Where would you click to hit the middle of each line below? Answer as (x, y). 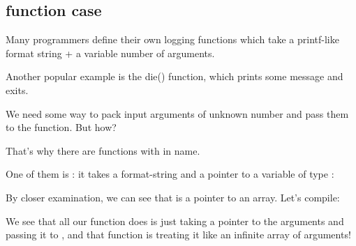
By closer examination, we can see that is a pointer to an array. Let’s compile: (173, 197)
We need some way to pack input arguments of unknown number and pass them (177, 113)
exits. (17, 90)
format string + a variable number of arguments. (110, 53)
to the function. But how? (61, 127)
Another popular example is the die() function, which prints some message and (175, 76)
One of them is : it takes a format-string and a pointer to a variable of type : (170, 174)
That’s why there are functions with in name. (103, 150)
